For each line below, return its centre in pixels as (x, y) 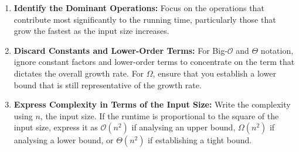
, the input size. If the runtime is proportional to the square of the (159, 115)
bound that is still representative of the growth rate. (108, 84)
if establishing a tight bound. (200, 140)
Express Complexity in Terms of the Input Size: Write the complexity (152, 104)
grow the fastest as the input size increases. (91, 31)
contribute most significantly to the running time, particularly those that (145, 19)
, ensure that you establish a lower (214, 73)
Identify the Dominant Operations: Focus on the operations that (139, 8)
